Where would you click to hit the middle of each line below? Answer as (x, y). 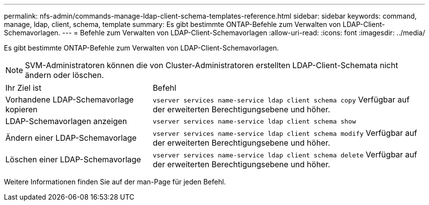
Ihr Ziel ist (24, 88)
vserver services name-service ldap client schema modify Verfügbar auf (285, 133)
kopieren (22, 109)
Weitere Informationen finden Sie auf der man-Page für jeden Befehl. (115, 182)
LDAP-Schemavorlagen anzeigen (66, 121)
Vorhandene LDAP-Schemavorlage (70, 100)
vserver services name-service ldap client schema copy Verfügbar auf (281, 100)
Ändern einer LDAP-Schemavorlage (71, 138)
